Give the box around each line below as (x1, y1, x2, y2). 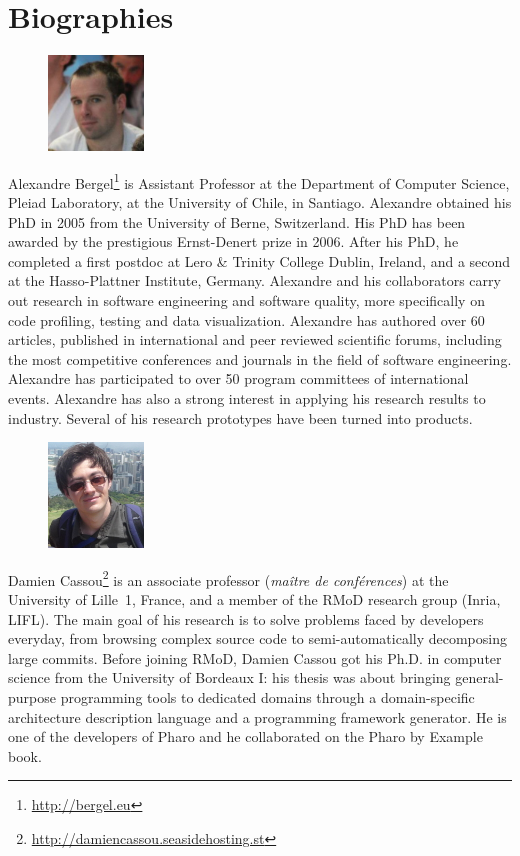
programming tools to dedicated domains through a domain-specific (60, 687, 475, 708)
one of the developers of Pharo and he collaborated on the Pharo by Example (8, 726, 483, 747)
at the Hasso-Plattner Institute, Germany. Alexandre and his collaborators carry (8, 270, 501, 291)
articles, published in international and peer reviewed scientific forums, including (8, 329, 502, 350)
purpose (8, 687, 56, 708)
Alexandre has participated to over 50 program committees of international (8, 368, 469, 389)
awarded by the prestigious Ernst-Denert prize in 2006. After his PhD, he (8, 231, 459, 252)
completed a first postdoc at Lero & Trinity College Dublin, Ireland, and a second (8, 250, 511, 271)
